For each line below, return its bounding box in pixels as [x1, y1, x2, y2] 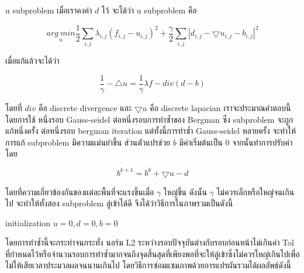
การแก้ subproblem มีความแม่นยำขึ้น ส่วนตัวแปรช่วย [5, 136, 171, 148]
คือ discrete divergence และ [38, 102, 132, 114]
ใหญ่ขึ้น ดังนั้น [163, 185, 207, 198]
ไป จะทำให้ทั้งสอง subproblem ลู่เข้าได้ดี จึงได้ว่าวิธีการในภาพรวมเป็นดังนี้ [5, 197, 233, 209]
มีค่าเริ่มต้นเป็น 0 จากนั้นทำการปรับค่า [179, 136, 293, 148]
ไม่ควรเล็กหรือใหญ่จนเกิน [216, 185, 295, 198]
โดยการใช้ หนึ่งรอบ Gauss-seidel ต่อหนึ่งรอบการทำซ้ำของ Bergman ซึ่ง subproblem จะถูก [5, 113, 293, 125]
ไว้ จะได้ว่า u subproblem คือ [101, 4, 197, 16]
